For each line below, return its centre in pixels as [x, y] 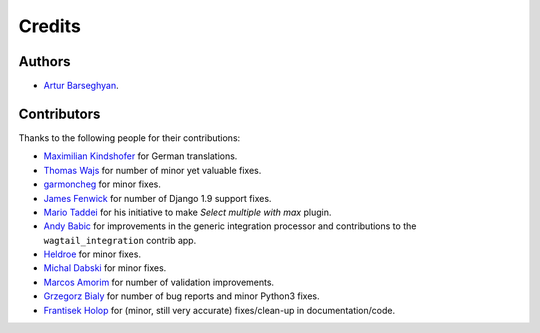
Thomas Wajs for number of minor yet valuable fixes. [152, 170]
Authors [44, 61]
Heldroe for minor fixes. [92, 254]
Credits [50, 26]
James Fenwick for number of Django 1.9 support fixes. [157, 198]
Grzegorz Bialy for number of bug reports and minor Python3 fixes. [181, 296]
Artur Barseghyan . [81, 86]
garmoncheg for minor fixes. [102, 184]
